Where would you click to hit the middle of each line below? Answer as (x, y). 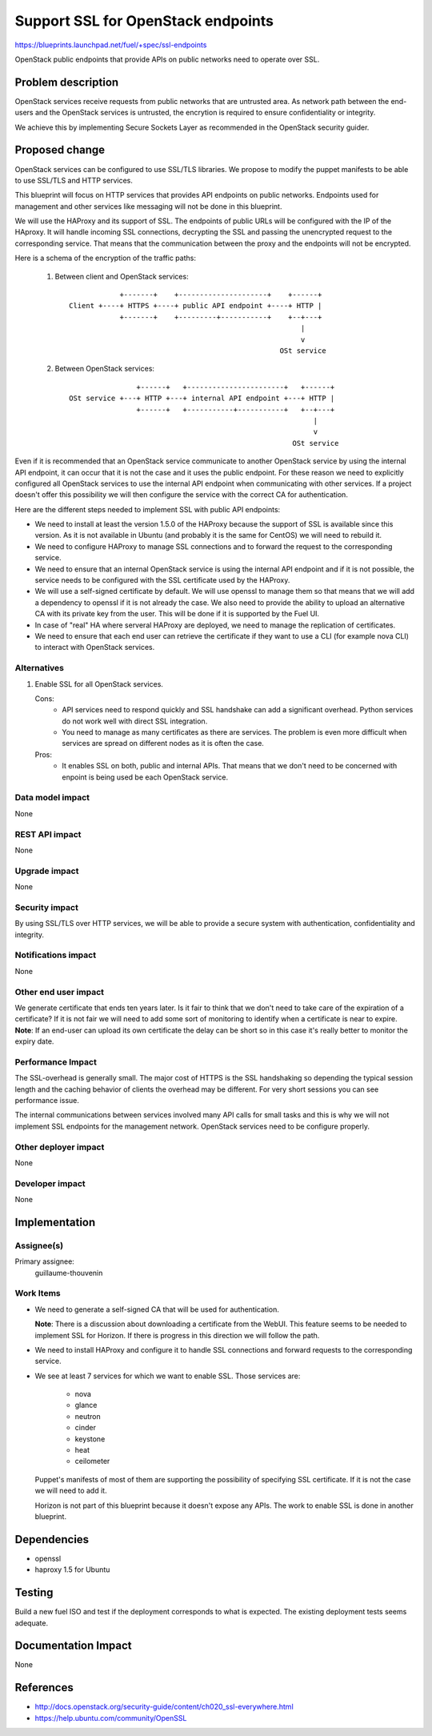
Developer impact (50, 1183)
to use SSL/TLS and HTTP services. (74, 180)
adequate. (31, 1623)
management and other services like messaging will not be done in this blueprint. (148, 206)
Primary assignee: (45, 1261)
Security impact (47, 907)
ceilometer (92, 1461)
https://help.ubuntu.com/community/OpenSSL (111, 1718)
